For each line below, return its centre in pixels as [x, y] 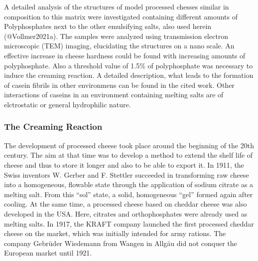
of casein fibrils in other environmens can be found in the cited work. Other [119, 85]
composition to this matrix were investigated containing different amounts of [121, 16]
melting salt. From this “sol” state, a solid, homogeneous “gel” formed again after [129, 194]
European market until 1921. [48, 253]
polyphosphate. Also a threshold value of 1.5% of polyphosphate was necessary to [129, 65]
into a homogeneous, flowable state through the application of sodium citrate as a [129, 184]
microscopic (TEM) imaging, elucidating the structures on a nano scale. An [119, 46]
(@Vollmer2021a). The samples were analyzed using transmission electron [116, 36]
